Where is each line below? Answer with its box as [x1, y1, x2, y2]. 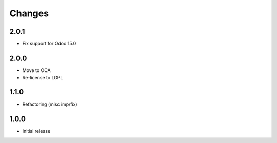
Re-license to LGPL [22, 75, 63, 81]
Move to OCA [22, 67, 51, 74]
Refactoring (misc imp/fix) [22, 101, 77, 107]
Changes [9, 8, 49, 19]
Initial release [22, 128, 51, 134]
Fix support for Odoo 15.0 [22, 41, 76, 47]
